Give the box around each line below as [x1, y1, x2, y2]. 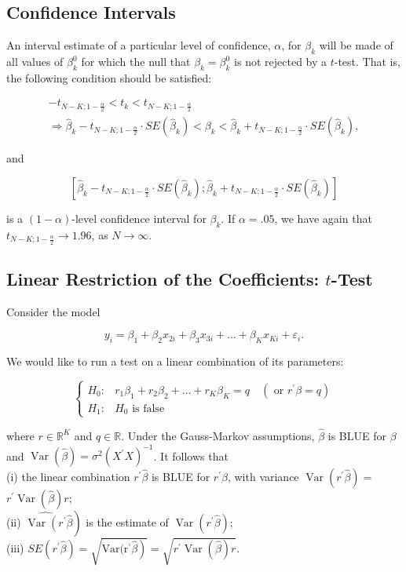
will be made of [319, 37, 393, 53]
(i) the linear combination [6, 468, 130, 485]
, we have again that [274, 209, 372, 226]
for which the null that [81, 53, 191, 69]
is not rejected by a [234, 53, 327, 69]
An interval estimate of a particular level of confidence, [6, 37, 271, 53]
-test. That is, [334, 53, 401, 69]
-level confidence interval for [71, 209, 207, 226]
